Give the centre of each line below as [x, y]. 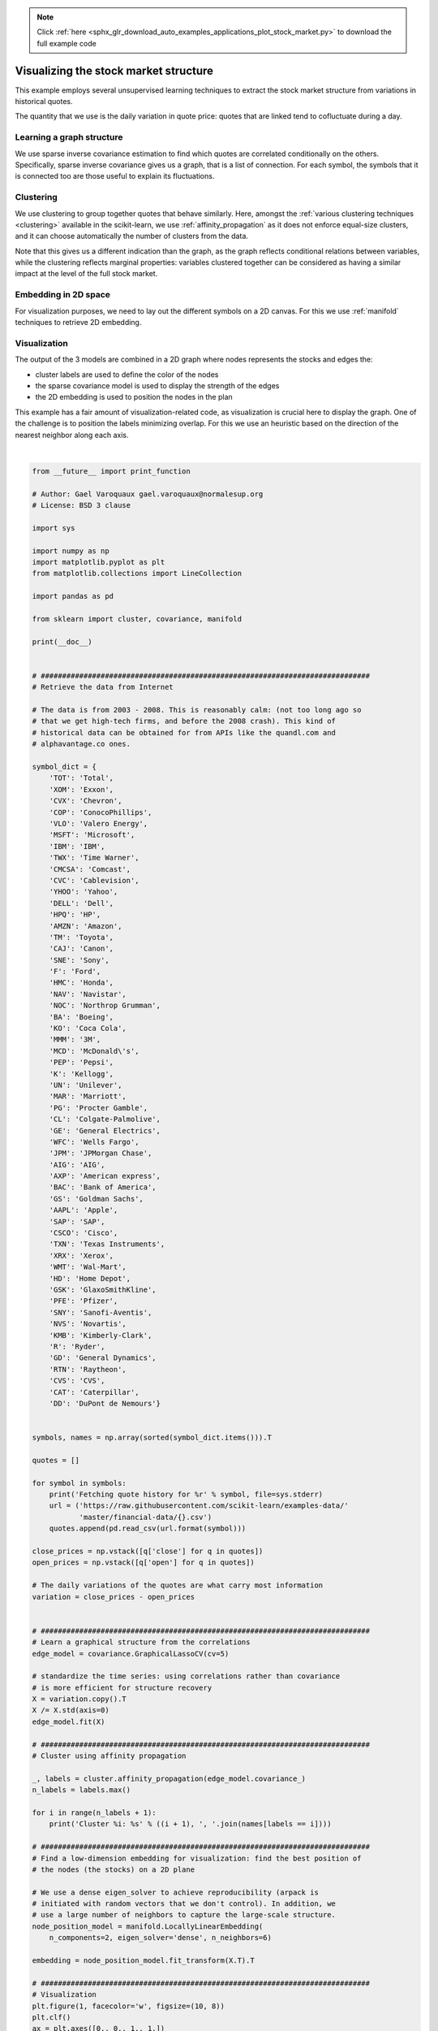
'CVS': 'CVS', [77, 1381]
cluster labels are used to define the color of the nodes [127, 375]
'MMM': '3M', [75, 1039]
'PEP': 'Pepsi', [81, 1063]
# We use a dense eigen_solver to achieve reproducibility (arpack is [176, 1892]
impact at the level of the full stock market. [86, 274]
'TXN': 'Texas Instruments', [107, 1244]
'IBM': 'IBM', [77, 846]
